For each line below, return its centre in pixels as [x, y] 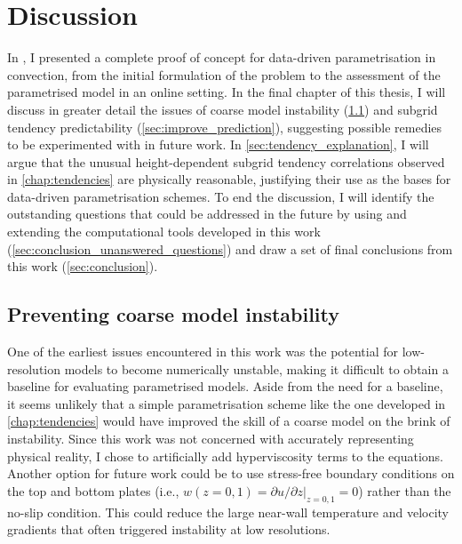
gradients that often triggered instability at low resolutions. [169, 529]
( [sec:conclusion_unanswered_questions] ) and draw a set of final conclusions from [230, 248]
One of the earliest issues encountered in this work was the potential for [203, 352]
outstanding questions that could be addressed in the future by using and [207, 214]
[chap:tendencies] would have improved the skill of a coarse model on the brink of [229, 421]
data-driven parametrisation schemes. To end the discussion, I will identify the [221, 196]
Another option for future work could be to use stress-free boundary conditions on [231, 473]
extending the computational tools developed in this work [164, 232]
